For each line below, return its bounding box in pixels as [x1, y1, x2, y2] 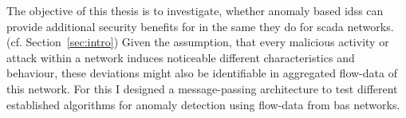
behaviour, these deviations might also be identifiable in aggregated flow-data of [6, 65, 397, 81]
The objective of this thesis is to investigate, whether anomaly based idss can [6, 2, 384, 18]
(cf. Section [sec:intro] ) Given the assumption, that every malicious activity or [6, 33, 389, 50]
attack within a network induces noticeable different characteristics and [6, 49, 355, 65]
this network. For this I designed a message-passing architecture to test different [6, 80, 398, 96]
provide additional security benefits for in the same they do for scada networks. [6, 18, 394, 34]
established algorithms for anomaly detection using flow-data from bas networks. [6, 96, 400, 112]
